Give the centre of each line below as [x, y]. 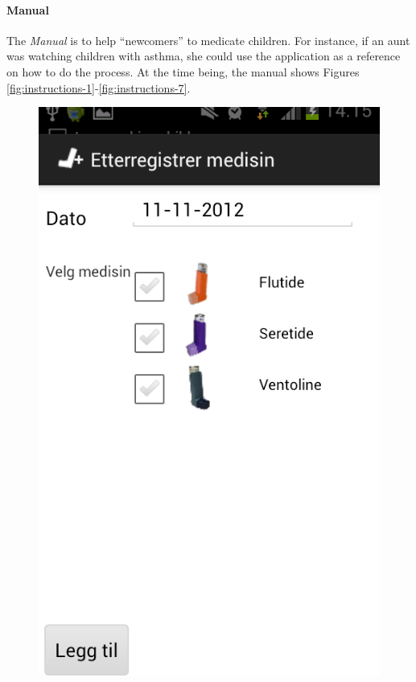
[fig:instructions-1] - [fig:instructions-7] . [99, 87]
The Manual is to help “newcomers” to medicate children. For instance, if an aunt [208, 40]
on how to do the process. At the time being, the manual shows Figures [183, 71]
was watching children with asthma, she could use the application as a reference [204, 56]
